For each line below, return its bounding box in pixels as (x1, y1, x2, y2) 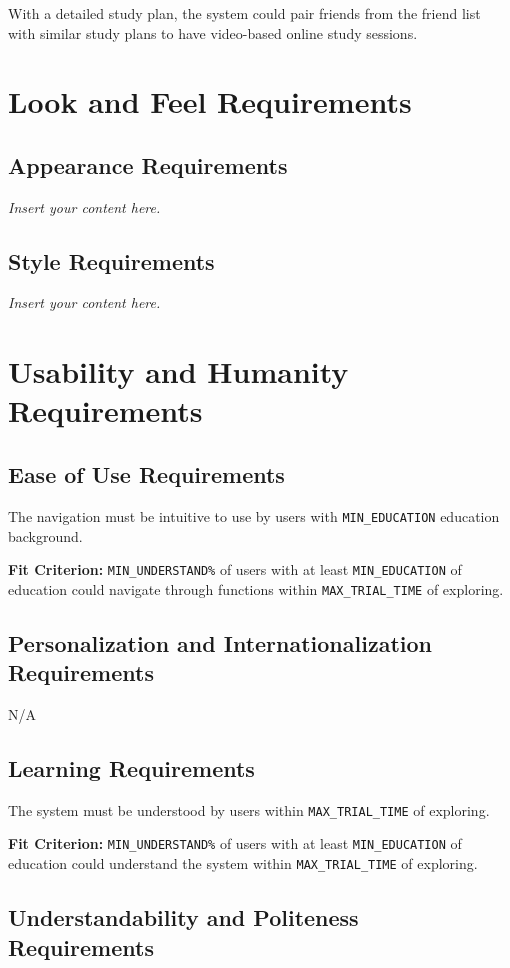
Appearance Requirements (8, 149, 288, 180)
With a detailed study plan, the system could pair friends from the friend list (8, 2, 481, 23)
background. (8, 525, 83, 546)
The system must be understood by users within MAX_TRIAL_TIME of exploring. (8, 799, 490, 820)
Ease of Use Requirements (8, 459, 285, 490)
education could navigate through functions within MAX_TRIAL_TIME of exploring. (8, 578, 504, 599)
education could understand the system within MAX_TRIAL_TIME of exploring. (8, 853, 478, 874)
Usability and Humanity (8, 351, 349, 392)
